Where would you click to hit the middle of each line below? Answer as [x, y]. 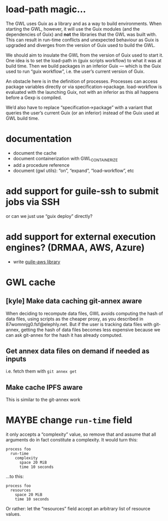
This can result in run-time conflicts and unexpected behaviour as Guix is [82, 40]
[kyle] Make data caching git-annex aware [74, 301]
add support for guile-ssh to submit [82, 191]
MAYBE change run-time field [69, 420]
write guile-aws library [37, 262]
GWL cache [31, 282]
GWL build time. [23, 118]
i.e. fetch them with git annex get [41, 371]
